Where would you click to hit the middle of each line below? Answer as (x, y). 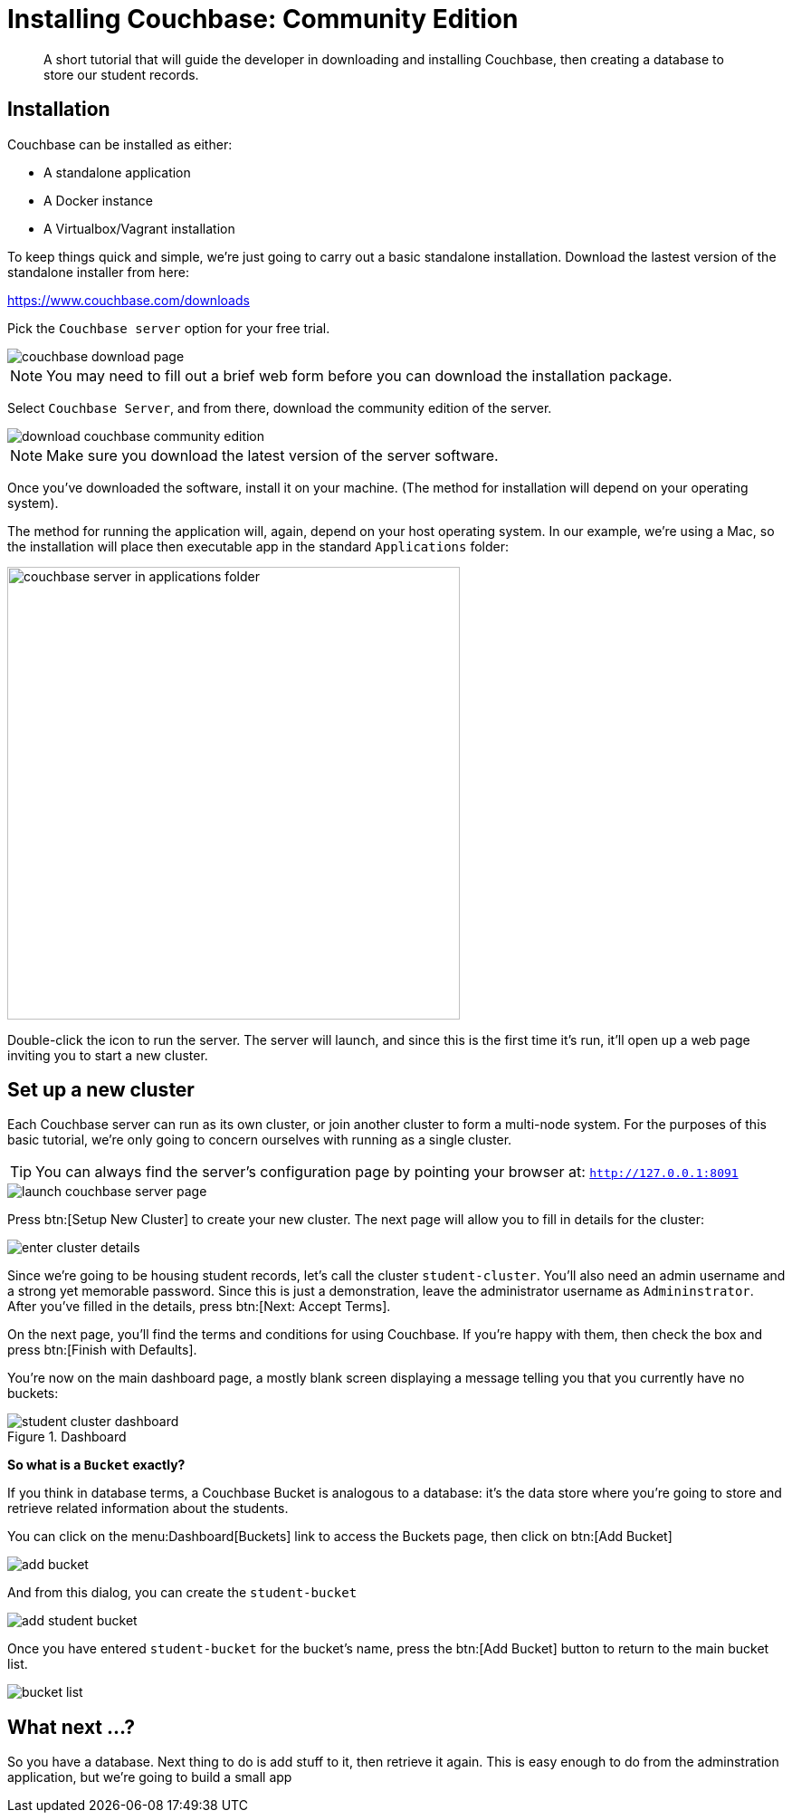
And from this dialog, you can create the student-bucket (182, 1593)
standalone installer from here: (98, 272)
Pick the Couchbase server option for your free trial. (169, 328)
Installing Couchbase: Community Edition (263, 19)
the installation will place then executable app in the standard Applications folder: (258, 546)
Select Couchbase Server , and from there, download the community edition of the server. (280, 407)
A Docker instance (98, 200)
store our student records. (121, 74)
